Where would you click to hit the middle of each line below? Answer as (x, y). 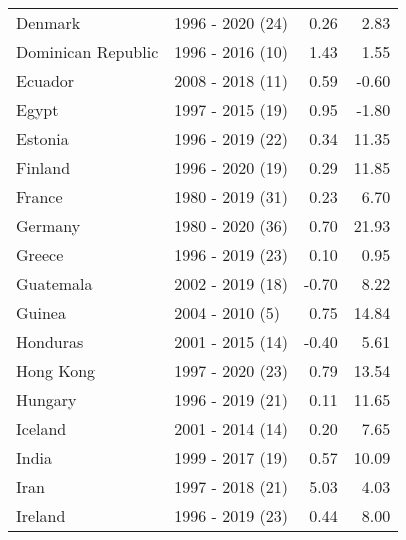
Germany (48, 225)
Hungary (46, 399)
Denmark (48, 22)
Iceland (41, 428)
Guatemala (54, 283)
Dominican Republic (87, 51)
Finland (43, 167)
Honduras (50, 341)
